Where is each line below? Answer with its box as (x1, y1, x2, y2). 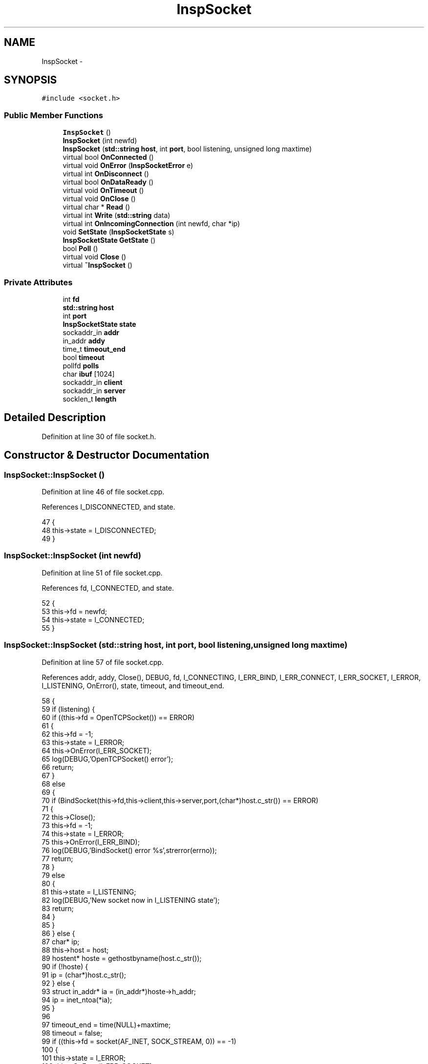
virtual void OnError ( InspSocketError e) (63, 161, 193, 170)
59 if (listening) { (42, 704, 95, 713)
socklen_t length (63, 394, 117, 403)
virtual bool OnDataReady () (63, 178, 154, 187)
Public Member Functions (4, 110, 103, 120)
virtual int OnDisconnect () (63, 170, 149, 178)
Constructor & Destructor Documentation (4, 449, 210, 462)
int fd (63, 295, 80, 303)
